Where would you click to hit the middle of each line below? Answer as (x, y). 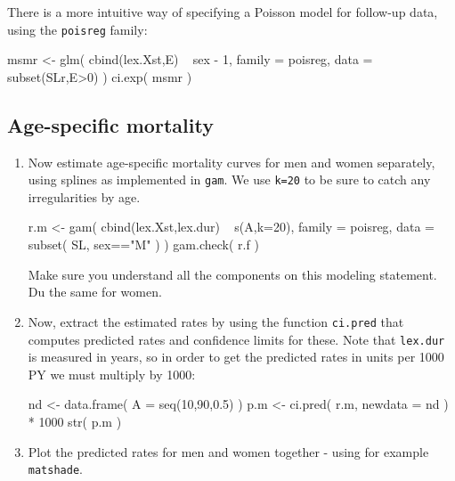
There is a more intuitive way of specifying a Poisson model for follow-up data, (223, 12)
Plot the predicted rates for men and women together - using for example (228, 451)
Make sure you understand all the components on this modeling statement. (232, 274)
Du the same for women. (95, 292)
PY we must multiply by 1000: (112, 374)
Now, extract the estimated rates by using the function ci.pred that (216, 321)
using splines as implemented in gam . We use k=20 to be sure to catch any (229, 179)
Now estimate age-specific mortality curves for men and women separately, (232, 162)
